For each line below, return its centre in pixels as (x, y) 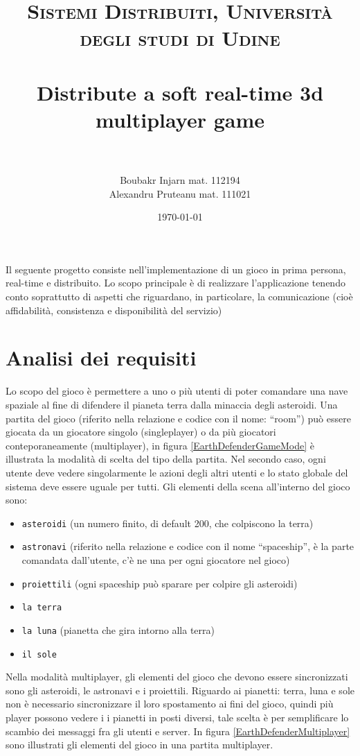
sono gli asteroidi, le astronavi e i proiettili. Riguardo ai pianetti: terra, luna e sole (180, 690)
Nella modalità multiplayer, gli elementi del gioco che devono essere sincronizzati (177, 677)
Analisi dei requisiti (101, 358)
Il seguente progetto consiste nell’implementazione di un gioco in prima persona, (176, 269)
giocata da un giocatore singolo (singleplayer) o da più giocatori (141, 432)
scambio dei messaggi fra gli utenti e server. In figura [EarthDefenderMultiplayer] (178, 731)
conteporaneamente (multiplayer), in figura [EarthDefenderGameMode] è (160, 445)
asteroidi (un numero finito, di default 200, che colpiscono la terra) (168, 523)
